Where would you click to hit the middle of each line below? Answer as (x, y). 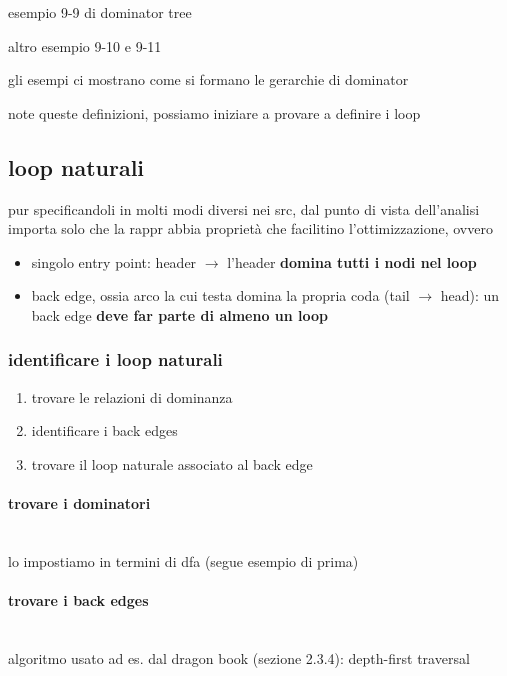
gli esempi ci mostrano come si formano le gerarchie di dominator (208, 79)
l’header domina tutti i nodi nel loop (352, 261)
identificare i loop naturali (115, 359)
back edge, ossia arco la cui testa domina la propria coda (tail (220, 295)
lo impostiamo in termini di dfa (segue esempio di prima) (183, 560)
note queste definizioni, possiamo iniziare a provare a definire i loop (214, 112)
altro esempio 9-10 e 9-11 (85, 45)
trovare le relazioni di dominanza (132, 396)
